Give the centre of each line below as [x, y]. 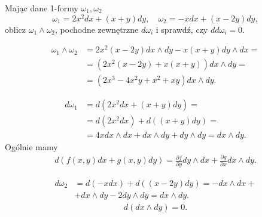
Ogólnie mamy [31, 146]
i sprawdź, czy [182, 29]
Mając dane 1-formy [42, 8]
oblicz [15, 29]
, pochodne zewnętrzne [97, 29]
